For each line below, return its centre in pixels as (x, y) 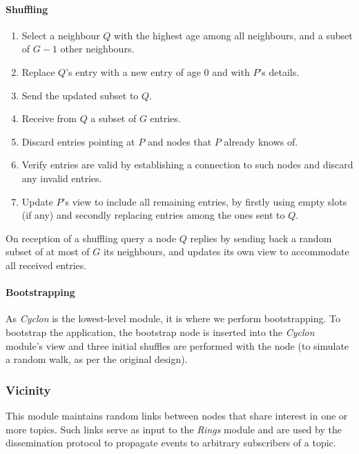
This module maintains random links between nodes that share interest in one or (177, 415)
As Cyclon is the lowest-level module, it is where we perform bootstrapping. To (173, 318)
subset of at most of (48, 251)
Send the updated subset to (80, 95)
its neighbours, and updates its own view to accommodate (226, 251)
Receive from (49, 118)
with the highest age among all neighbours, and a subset (233, 35)
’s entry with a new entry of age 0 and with (158, 71)
